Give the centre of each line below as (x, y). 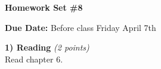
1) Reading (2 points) (47, 47)
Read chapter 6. (34, 59)
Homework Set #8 (44, 7)
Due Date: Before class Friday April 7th (80, 27)
